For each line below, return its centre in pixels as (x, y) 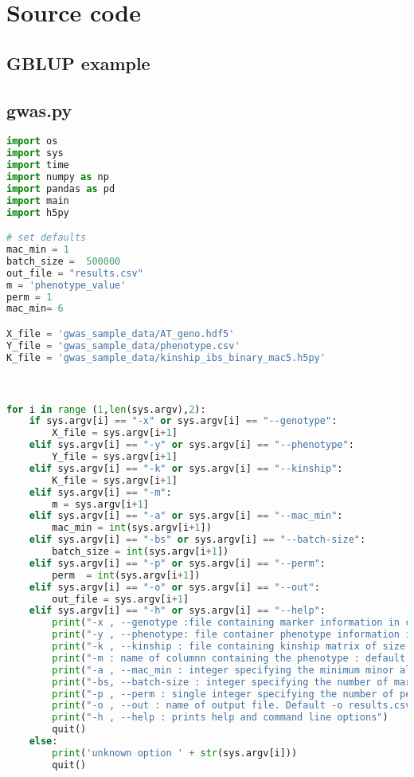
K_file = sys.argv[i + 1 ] (115, 480)
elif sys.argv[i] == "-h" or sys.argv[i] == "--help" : (178, 611)
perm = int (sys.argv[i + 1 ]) (126, 575)
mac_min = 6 (35, 309)
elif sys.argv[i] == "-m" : (100, 492)
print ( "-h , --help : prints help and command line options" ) (220, 718)
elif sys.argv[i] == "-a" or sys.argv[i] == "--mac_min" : (186, 516)
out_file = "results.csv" (75, 273)
